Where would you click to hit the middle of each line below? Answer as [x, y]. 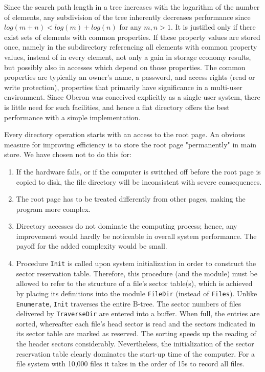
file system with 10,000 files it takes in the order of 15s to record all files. [130, 364]
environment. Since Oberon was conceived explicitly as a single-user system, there [132, 97]
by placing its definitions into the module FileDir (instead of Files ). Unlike [137, 293]
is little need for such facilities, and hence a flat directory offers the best [117, 107]
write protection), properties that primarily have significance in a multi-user [123, 87]
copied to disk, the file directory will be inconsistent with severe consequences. [139, 181]
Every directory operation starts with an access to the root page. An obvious [125, 134]
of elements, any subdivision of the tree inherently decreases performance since [127, 17]
